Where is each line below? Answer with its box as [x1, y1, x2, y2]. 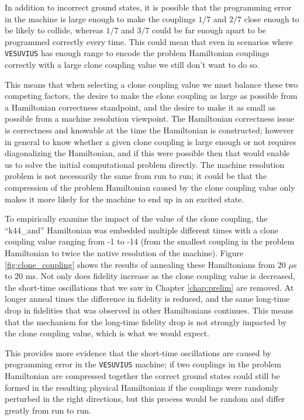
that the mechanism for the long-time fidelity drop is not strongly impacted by [5, 315, 287, 328]
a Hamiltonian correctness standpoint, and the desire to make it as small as [5, 101, 276, 113]
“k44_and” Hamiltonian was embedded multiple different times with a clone [5, 223, 279, 236]
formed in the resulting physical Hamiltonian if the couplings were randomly [5, 381, 279, 393]
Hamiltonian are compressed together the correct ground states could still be [5, 369, 280, 381]
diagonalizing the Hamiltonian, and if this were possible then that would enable [5, 147, 290, 159]
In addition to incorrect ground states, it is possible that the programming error [5, 1, 292, 13]
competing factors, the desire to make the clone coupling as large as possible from [5, 89, 298, 102]
